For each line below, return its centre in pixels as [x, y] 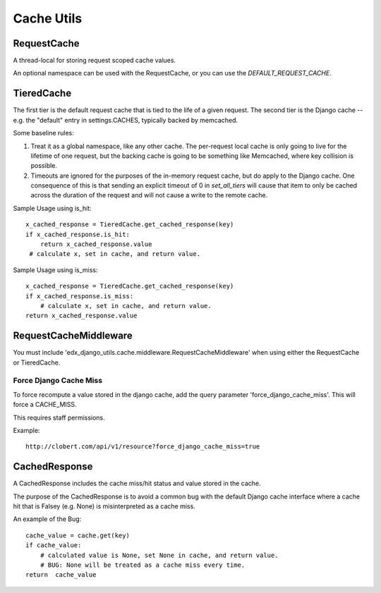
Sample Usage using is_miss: [55, 270]
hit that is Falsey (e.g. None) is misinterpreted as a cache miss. [104, 506]
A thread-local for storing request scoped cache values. [95, 61]
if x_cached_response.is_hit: [78, 234]
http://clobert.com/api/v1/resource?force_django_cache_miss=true [143, 447]
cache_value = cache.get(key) [78, 535]
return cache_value [61, 575]
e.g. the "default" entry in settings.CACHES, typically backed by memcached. [126, 120]
